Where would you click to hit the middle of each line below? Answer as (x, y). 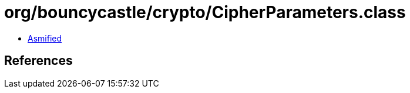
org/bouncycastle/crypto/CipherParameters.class (205, 12)
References (38, 61)
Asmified (45, 38)
